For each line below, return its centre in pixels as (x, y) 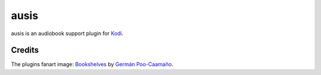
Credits (25, 50)
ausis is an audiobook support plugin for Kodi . (67, 33)
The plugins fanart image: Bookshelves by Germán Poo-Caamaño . (92, 64)
